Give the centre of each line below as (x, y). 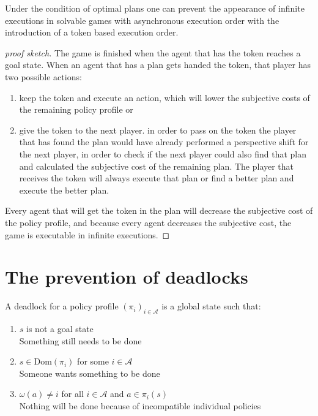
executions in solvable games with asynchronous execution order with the (142, 20)
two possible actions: (43, 76)
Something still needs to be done (80, 340)
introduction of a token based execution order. (92, 32)
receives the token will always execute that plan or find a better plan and (157, 178)
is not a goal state (60, 329)
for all (72, 394)
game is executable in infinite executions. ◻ (87, 234)
